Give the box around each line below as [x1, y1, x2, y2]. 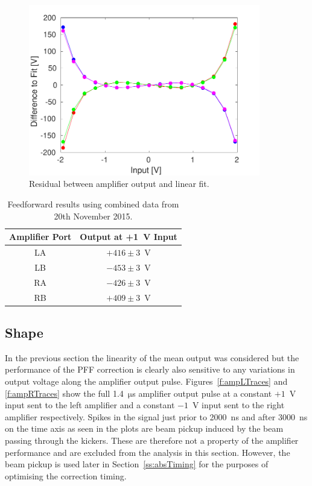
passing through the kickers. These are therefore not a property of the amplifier [5, 434, 299, 446]
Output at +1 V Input [80, 230, 177, 243]
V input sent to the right [192, 399, 285, 411]
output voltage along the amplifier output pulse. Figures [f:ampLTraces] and [5, 375, 288, 387]
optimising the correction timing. [5, 469, 127, 482]
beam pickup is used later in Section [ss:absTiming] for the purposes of [5, 458, 269, 470]
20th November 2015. [54, 209, 133, 222]
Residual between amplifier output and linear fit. [29, 177, 209, 190]
